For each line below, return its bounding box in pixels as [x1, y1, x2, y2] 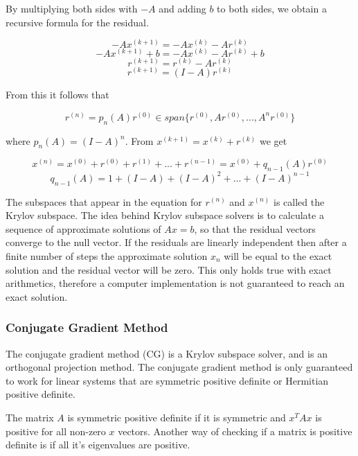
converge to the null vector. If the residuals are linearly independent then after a [6, 235, 347, 249]
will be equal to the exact [224, 248, 332, 263]
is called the [273, 194, 325, 209]
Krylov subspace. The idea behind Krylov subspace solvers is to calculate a [6, 208, 324, 222]
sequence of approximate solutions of [6, 221, 161, 236]
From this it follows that [6, 87, 109, 102]
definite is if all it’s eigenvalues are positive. [6, 437, 190, 452]
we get [259, 133, 287, 148]
